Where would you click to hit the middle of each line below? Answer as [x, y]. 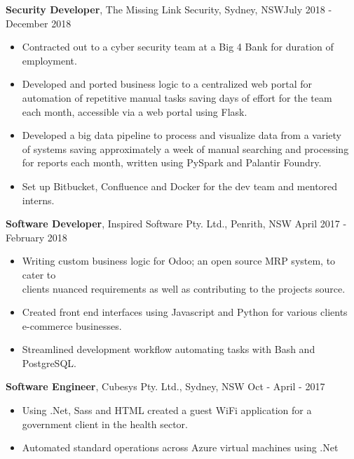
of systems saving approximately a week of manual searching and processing [185, 148]
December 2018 [39, 23]
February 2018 [36, 237]
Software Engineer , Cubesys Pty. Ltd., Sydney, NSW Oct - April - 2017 [165, 386]
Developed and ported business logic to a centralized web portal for [167, 84]
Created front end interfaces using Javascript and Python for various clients [185, 312]
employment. [49, 60]
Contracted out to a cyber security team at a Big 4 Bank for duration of [178, 47]
